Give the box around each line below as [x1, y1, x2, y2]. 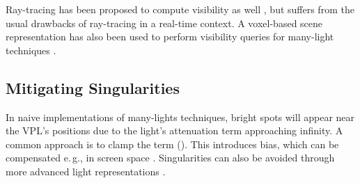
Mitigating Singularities [6, 77, 180, 98]
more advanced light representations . [6, 164, 166, 178]
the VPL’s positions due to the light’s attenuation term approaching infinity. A [6, 123, 343, 138]
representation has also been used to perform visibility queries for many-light [6, 29, 334, 44]
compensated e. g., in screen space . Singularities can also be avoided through [6, 150, 335, 165]
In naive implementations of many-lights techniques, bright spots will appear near [6, 109, 355, 124]
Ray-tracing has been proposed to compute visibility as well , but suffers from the [6, 2, 354, 16]
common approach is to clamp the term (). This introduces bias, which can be [6, 136, 339, 151]
